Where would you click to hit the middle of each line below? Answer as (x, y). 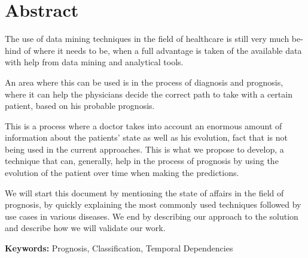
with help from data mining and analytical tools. (94, 62)
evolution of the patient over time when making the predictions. (122, 173)
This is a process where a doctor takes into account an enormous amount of (144, 125)
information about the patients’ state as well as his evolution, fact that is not (147, 137)
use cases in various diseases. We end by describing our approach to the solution (152, 216)
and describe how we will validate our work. (85, 228)
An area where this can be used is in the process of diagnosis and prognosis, (144, 82)
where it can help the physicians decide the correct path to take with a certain (149, 94)
